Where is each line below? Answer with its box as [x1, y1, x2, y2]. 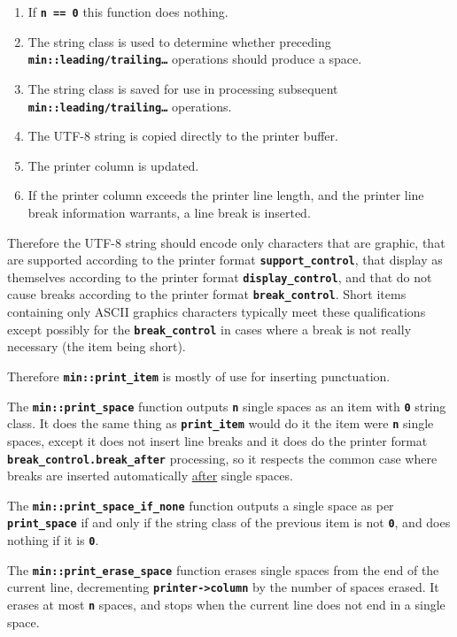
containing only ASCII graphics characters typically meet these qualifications [7, 303, 426, 321]
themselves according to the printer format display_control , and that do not [7, 267, 432, 286]
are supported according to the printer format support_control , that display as [7, 250, 443, 269]
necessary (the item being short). [7, 337, 186, 356]
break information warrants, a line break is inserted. [27, 203, 311, 221]
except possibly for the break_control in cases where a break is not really [7, 319, 412, 338]
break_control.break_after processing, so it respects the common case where [7, 449, 438, 467]
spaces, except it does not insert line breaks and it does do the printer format [7, 431, 428, 449]
